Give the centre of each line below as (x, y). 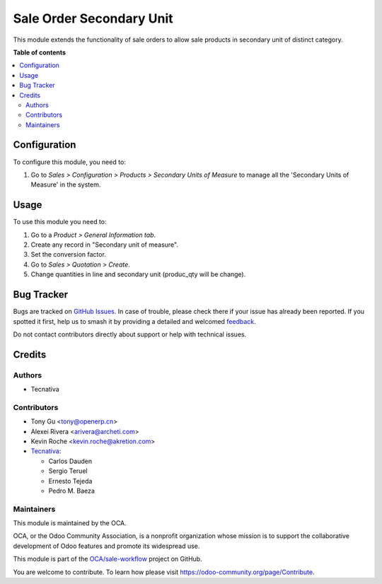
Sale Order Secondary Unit (93, 18)
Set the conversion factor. (68, 255)
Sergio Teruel (68, 471)
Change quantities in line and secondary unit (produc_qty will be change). (138, 274)
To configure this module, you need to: (70, 162)
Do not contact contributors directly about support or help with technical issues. (130, 334)
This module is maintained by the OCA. (70, 523)
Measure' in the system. (66, 185)
